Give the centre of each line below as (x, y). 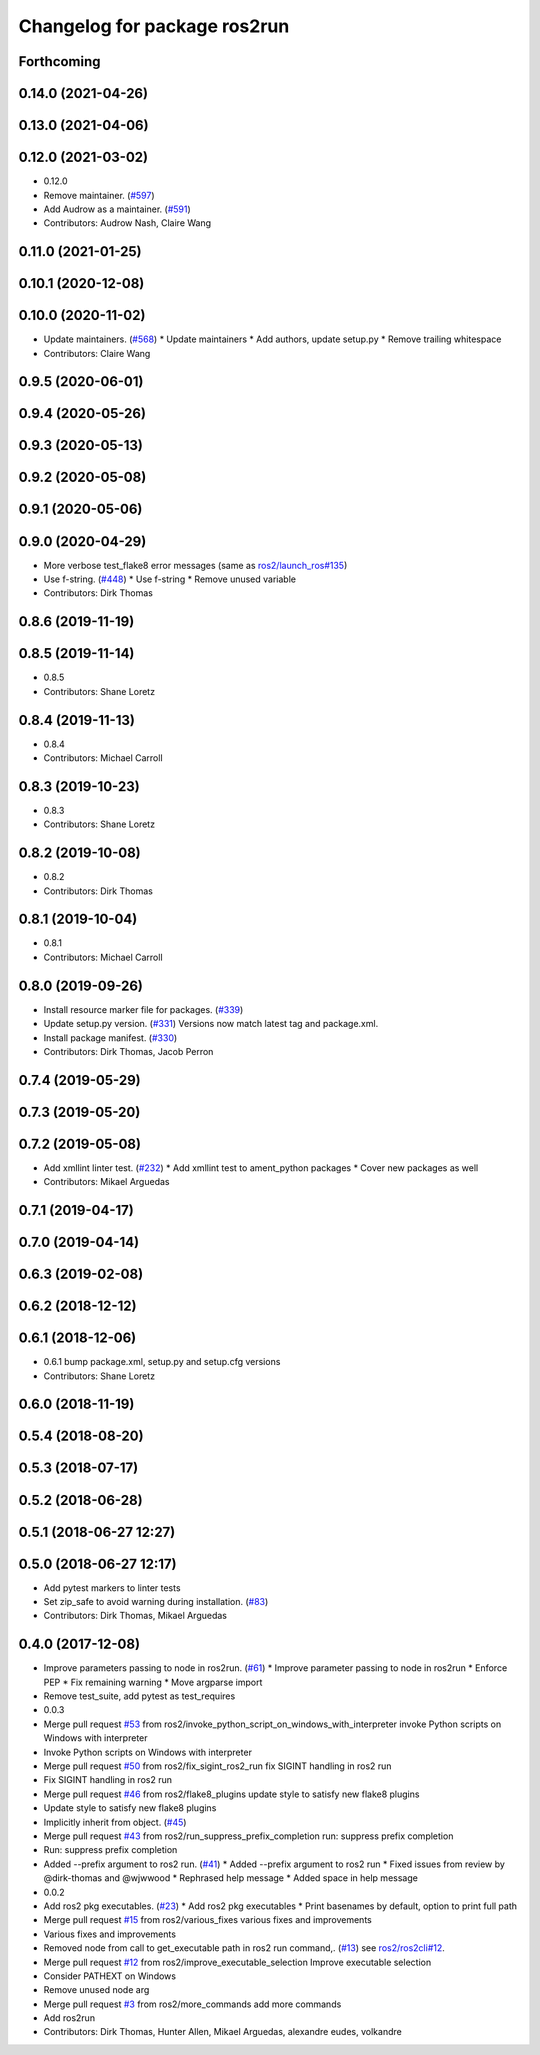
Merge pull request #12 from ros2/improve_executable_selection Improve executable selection (237, 1962)
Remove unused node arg (96, 1990)
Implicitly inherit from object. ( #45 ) (115, 1822)
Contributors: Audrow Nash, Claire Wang (127, 223)
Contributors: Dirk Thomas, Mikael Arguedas (135, 1616)
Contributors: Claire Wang (97, 353)
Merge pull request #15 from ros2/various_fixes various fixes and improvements (207, 1920)
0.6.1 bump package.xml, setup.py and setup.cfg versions (162, 1362)
